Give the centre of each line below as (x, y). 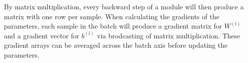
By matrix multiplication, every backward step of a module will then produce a (124, 6)
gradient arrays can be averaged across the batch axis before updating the (116, 45)
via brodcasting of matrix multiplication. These (168, 35)
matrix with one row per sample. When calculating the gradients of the (112, 16)
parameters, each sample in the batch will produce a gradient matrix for (113, 26)
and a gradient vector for (42, 35)
